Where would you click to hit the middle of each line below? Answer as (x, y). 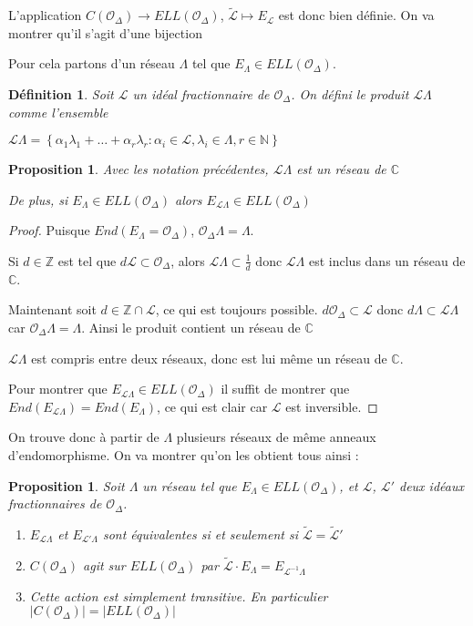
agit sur (104, 564)
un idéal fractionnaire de (201, 94)
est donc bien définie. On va (356, 15)
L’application (45, 15)
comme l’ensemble (58, 112)
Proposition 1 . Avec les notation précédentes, (139, 169)
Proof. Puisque (49, 230)
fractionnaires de (55, 503)
